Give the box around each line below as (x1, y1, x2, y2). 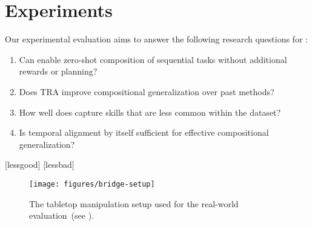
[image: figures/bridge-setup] (29, 179, 155, 188)
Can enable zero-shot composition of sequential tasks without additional (19, 53, 287, 65)
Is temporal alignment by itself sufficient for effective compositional (19, 126, 269, 139)
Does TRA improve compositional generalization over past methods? (19, 85, 274, 98)
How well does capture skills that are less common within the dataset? (19, 105, 281, 118)
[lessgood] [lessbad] (5, 158, 75, 171)
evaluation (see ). (29, 209, 95, 222)
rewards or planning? (19, 65, 98, 78)
